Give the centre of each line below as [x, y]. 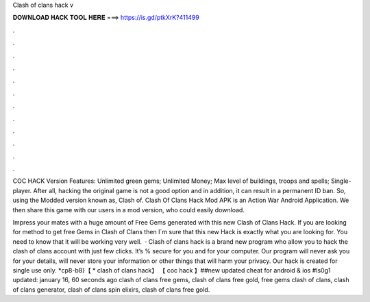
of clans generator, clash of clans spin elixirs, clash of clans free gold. [111, 289]
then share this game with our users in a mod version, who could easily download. [128, 210]
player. [22, 190]
